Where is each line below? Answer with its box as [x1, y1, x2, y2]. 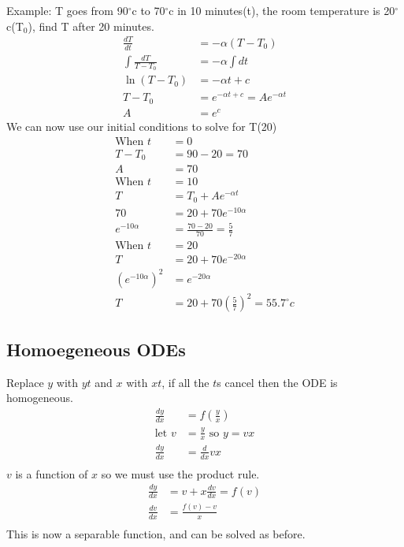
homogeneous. [6, 389, 73, 406]
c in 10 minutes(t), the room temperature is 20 [169, 2, 395, 18]
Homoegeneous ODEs [6, 337, 186, 361]
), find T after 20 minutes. [28, 17, 154, 34]
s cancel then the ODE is [217, 374, 338, 390]
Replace [6, 374, 44, 390]
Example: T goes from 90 [6, 2, 128, 18]
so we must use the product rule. [101, 465, 260, 482]
